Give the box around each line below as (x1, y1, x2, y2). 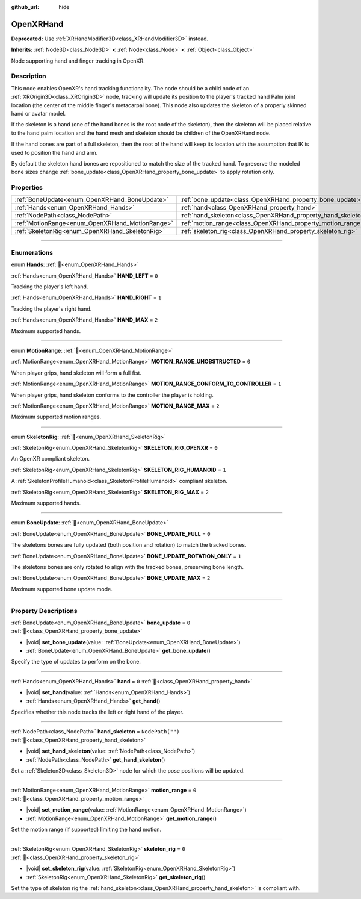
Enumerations (11, 248, 54, 257)
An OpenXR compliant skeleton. (11, 455, 90, 462)
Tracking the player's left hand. (11, 283, 88, 290)
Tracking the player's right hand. (11, 305, 92, 313)
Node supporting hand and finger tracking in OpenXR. (11, 57, 145, 64)
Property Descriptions (11, 606, 78, 615)
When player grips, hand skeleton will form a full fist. (11, 369, 141, 376)
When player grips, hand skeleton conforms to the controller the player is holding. (11, 391, 214, 399)
